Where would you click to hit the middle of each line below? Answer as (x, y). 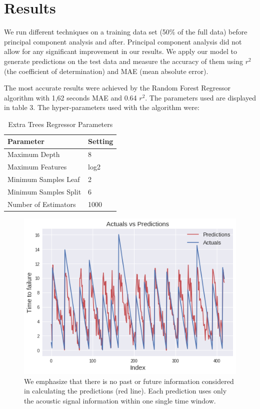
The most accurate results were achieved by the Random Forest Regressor (117, 88)
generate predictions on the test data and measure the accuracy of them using (123, 61)
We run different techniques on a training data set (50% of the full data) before (126, 32)
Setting (101, 141)
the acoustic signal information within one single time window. (120, 400)
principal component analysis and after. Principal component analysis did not (123, 41)
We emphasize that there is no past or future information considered (129, 381)
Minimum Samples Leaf (44, 179)
